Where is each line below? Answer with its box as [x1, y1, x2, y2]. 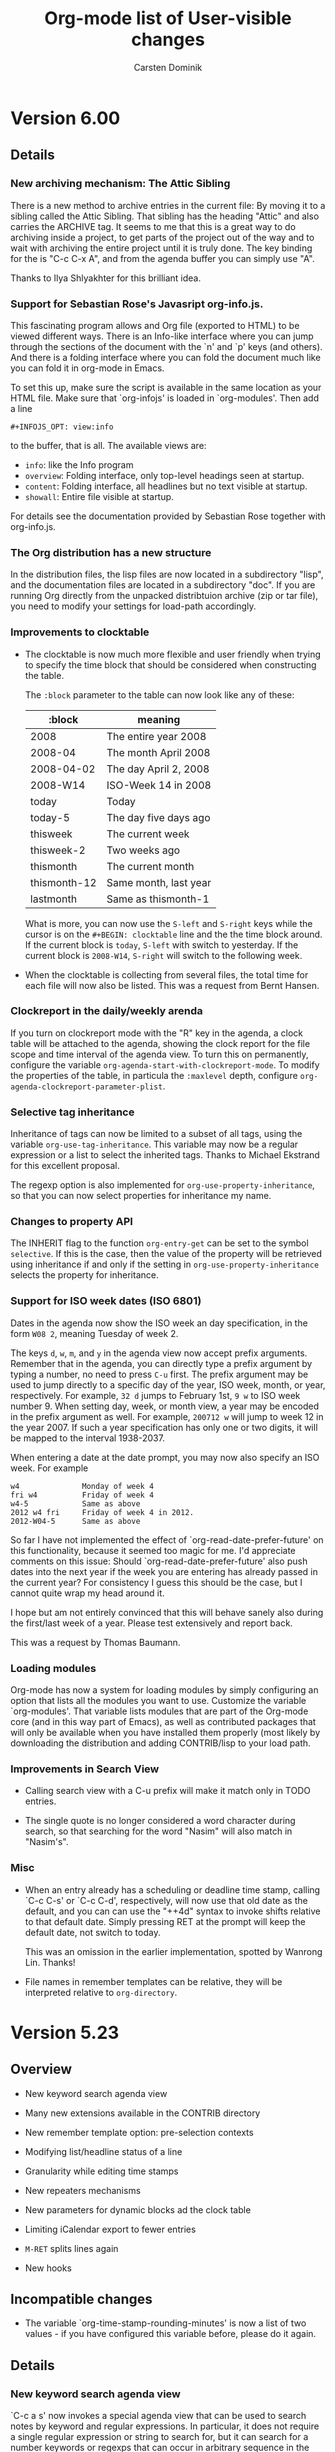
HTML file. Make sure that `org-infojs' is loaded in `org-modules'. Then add [10, 392, 320, 404]
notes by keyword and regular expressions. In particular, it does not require [10, 2420, 320, 2432]
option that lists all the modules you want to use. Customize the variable [10, 1695, 307, 1706]
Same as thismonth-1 [106, 892, 210, 906]
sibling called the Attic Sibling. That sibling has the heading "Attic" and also [10, 210, 320, 222]
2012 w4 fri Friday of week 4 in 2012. [10, 1507, 195, 1517]
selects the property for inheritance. [10, 1269, 159, 1281]
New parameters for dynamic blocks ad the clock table [24, 2203, 252, 2216]
